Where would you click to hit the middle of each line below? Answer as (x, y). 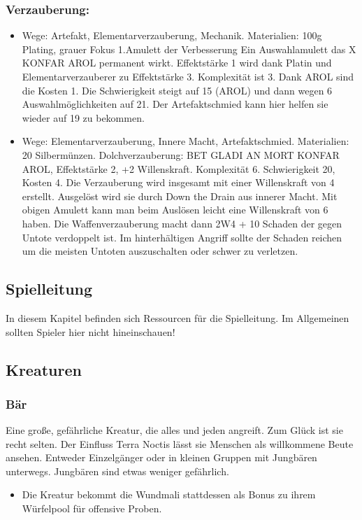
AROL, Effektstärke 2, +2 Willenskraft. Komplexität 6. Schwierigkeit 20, (179, 168)
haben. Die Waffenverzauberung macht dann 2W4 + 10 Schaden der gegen (182, 223)
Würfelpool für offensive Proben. (92, 508)
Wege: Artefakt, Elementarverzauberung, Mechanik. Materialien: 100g (172, 35)
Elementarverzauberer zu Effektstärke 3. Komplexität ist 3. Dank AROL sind (188, 76)
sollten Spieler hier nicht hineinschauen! (90, 331)
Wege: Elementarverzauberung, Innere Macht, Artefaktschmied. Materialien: (186, 141)
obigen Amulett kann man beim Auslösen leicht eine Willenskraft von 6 (175, 210)
